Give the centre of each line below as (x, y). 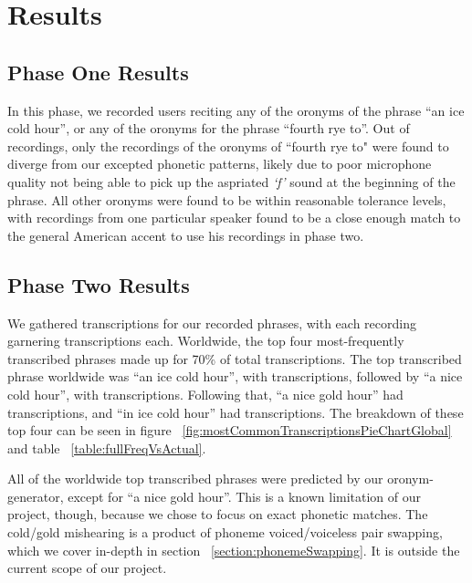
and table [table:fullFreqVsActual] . (107, 448)
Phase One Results (98, 72)
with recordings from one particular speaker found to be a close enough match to (234, 218)
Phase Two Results (99, 284)
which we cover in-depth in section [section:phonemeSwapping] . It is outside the (234, 550)
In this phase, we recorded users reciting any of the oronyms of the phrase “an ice (236, 110)
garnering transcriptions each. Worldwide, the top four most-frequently (206, 341)
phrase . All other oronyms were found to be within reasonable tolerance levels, (227, 199)
